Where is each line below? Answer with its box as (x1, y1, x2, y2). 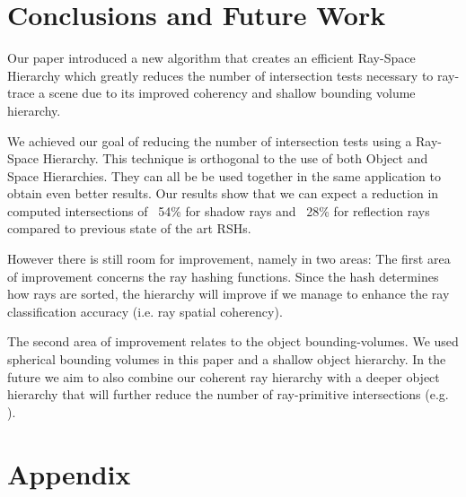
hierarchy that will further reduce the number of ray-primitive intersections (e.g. (7, 385, 449, 404)
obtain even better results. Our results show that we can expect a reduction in (7, 184, 439, 203)
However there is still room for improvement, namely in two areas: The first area (7, 249, 451, 268)
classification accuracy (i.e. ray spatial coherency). (7, 301, 283, 320)
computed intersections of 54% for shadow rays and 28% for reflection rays (7, 201, 430, 220)
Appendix (7, 455, 131, 492)
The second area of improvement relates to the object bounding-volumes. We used (7, 332, 459, 351)
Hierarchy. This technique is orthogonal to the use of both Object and (42, 149, 428, 168)
